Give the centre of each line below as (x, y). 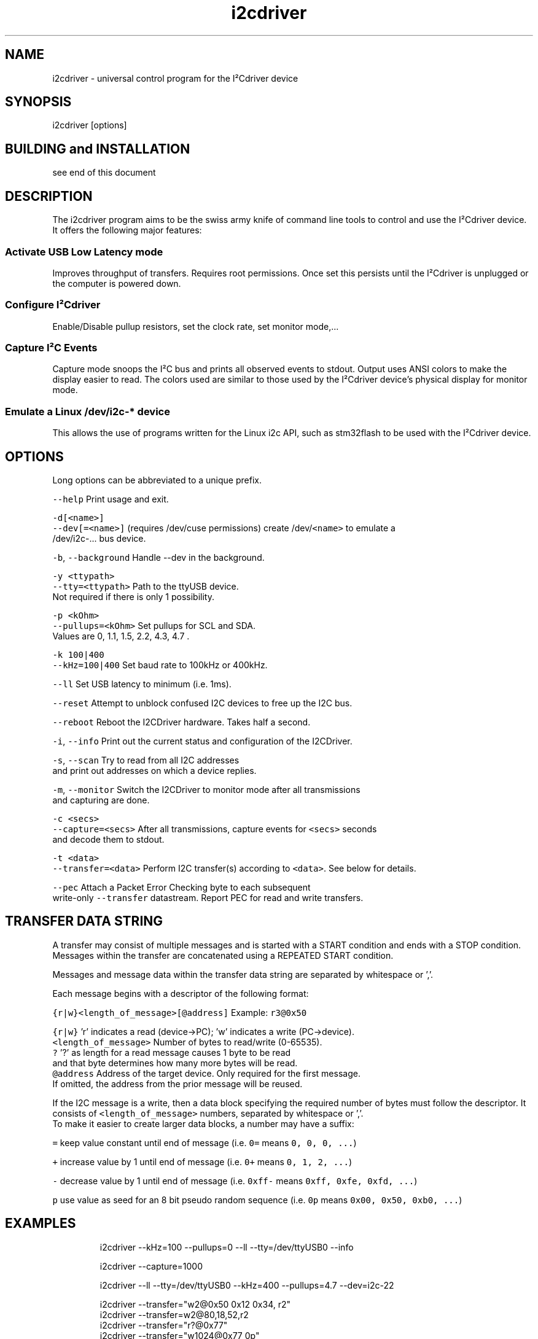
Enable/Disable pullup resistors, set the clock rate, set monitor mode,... (196, 326)
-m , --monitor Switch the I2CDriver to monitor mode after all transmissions (206, 789)
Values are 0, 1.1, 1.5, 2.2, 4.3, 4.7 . (121, 636)
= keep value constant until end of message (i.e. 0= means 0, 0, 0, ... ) (205, 1142)
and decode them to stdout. (108, 839)
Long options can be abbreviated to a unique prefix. (157, 480)
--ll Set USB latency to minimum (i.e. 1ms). (142, 684)
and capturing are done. (101, 800)
